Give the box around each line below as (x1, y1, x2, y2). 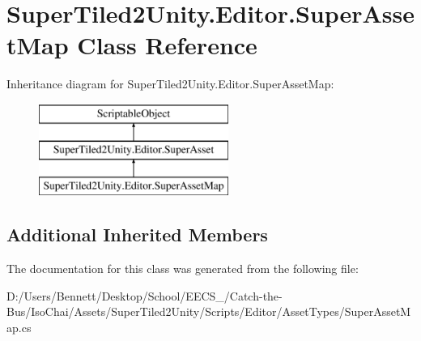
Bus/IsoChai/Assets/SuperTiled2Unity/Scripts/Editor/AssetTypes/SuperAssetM (6, 303, 411, 320)
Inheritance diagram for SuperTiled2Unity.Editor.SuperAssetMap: (6, 75, 334, 92)
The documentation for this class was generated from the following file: (6, 260, 359, 277)
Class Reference (77, 28, 257, 62)
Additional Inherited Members (6, 222, 268, 247)
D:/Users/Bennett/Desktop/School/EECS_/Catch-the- (6, 287, 283, 304)
